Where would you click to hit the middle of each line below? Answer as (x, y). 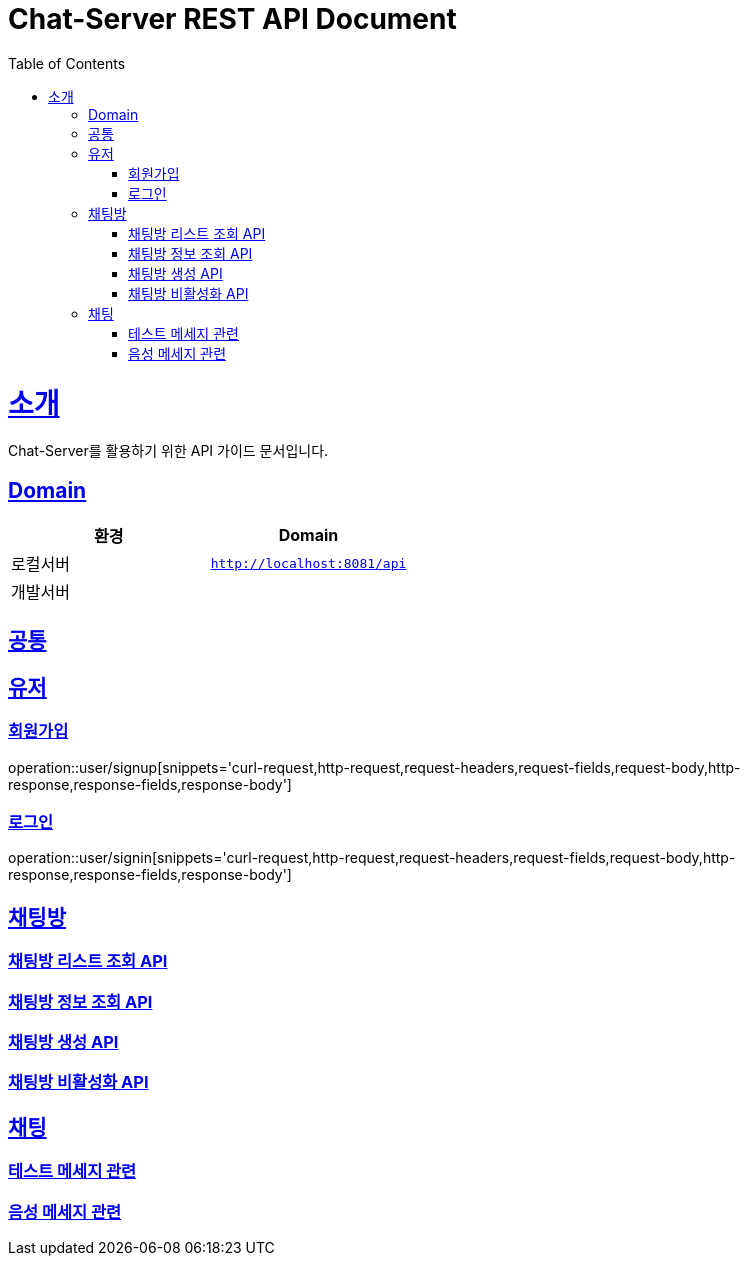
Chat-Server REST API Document (232, 19)
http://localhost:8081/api (308, 563)
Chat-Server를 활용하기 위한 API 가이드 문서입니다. (168, 451)
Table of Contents (67, 63)
